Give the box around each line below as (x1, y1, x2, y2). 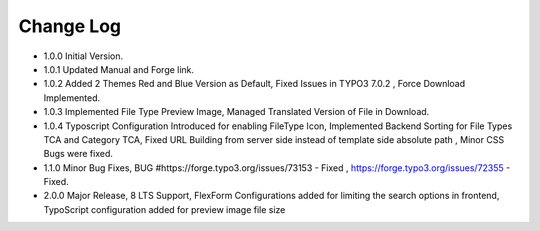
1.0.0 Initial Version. (43, 50, 124, 62)
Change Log (18, 15, 122, 37)
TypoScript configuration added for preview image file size (43, 203, 286, 215)
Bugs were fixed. (43, 148, 114, 160)
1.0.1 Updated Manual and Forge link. (43, 63, 195, 75)
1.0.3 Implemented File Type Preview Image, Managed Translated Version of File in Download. (43, 106, 430, 118)
